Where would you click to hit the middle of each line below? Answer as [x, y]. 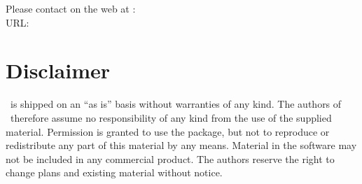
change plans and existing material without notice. [114, 172]
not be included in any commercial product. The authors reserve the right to [170, 158]
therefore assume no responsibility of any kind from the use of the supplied [171, 117]
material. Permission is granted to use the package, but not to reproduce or [168, 131]
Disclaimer [58, 70]
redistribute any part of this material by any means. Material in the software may [181, 145]
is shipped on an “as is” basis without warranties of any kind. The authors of [176, 104]
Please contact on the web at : [71, 8]
